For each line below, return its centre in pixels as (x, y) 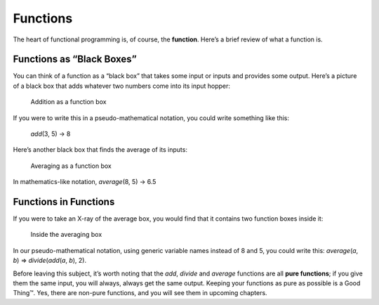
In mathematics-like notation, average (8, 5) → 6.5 (85, 182)
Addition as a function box (68, 102)
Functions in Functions (64, 202)
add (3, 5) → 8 (51, 134)
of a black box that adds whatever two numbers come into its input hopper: (122, 86)
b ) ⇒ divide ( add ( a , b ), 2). (50, 261)
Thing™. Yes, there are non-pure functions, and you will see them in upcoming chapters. (140, 293)
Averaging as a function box (71, 166)
